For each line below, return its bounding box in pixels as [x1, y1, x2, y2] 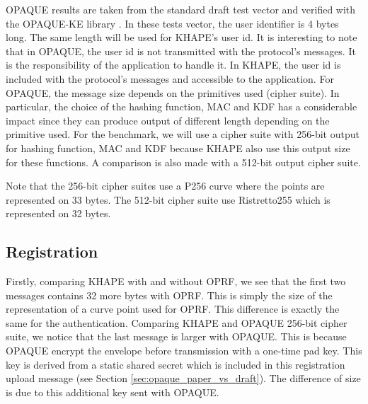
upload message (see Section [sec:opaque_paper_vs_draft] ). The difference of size [6, 371, 361, 386]
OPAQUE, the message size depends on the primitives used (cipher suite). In [6, 85, 340, 100]
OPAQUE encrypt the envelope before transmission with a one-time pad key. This [6, 343, 362, 358]
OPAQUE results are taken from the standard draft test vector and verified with [6, 2, 356, 16]
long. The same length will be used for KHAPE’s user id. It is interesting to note [6, 30, 357, 45]
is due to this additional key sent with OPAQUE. [6, 384, 219, 399]
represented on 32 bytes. [6, 206, 111, 221]
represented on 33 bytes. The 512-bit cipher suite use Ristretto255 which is [6, 192, 330, 207]
